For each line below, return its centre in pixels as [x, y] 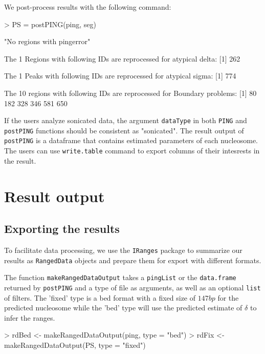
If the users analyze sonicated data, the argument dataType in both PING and [126, 120]
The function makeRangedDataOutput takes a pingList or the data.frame [120, 277]
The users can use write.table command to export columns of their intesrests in [132, 151]
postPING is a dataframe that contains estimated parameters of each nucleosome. [131, 140]
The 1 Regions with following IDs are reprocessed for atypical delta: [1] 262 [122, 58]
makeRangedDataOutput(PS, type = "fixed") [75, 345]
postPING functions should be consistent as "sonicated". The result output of [124, 130]
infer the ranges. [30, 317]
